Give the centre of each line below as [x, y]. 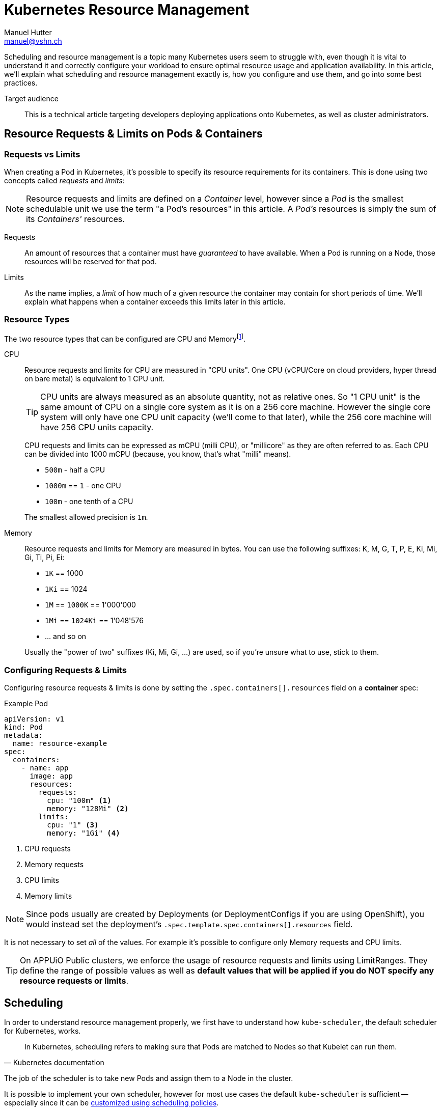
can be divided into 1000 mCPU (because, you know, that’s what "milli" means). [158, 454]
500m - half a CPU [75, 470]
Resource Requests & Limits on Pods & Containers [133, 134]
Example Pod [26, 704]
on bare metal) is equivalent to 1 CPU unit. [95, 379]
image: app [51, 776]
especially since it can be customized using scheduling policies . [112, 1102]
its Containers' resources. [75, 219]
